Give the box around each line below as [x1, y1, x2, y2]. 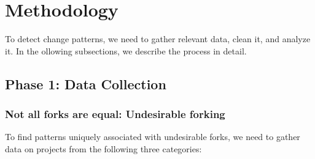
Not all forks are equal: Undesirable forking [5, 106, 225, 122]
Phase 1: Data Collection [5, 74, 166, 93]
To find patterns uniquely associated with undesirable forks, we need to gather [5, 130, 300, 143]
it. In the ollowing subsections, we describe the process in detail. [5, 44, 247, 57]
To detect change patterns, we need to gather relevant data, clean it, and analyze [5, 32, 311, 45]
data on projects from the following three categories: [5, 142, 202, 155]
